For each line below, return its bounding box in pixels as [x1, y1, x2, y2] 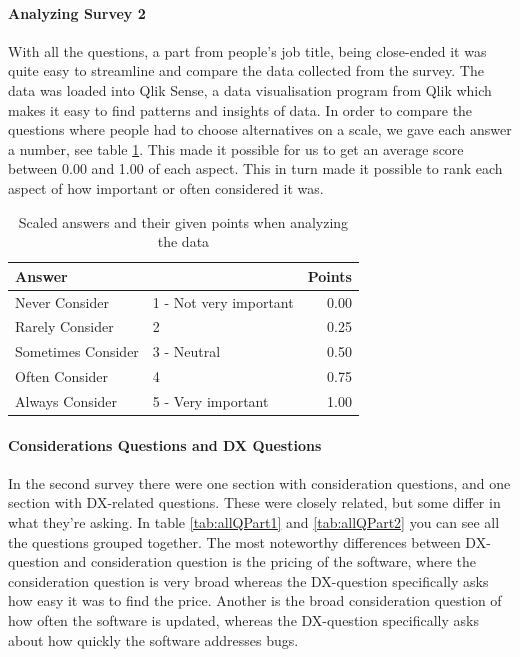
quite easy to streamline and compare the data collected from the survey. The [8, 60, 484, 81]
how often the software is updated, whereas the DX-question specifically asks [8, 610, 479, 630]
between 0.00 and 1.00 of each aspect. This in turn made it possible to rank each [8, 158, 503, 179]
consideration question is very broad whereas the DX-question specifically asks [8, 570, 489, 591]
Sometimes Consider [15, 341, 139, 362]
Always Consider [15, 390, 118, 411]
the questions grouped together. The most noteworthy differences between [8, 531, 461, 552]
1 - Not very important [152, 291, 294, 312]
